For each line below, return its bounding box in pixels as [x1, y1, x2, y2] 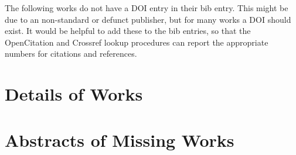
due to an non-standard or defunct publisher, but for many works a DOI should [5, 13, 291, 25]
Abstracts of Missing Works [5, 128, 234, 151]
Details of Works [5, 82, 143, 106]
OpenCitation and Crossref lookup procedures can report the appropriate [5, 36, 268, 48]
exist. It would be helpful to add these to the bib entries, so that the [5, 25, 251, 37]
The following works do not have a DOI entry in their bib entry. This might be [5, 2, 288, 13]
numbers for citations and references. [5, 47, 137, 60]
